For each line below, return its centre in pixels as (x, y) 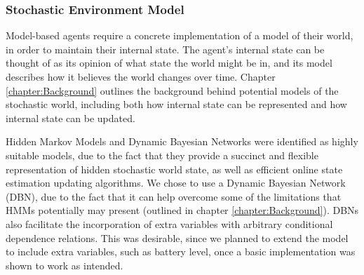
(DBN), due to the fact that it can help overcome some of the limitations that (174, 196)
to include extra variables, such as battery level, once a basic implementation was (181, 251)
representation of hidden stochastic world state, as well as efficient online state (174, 169)
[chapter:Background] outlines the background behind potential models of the (172, 90)
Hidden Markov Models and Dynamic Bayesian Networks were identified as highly (182, 141)
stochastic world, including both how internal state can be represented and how (176, 104)
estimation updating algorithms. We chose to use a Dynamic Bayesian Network (176, 183)
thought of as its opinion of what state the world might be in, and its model (169, 63)
